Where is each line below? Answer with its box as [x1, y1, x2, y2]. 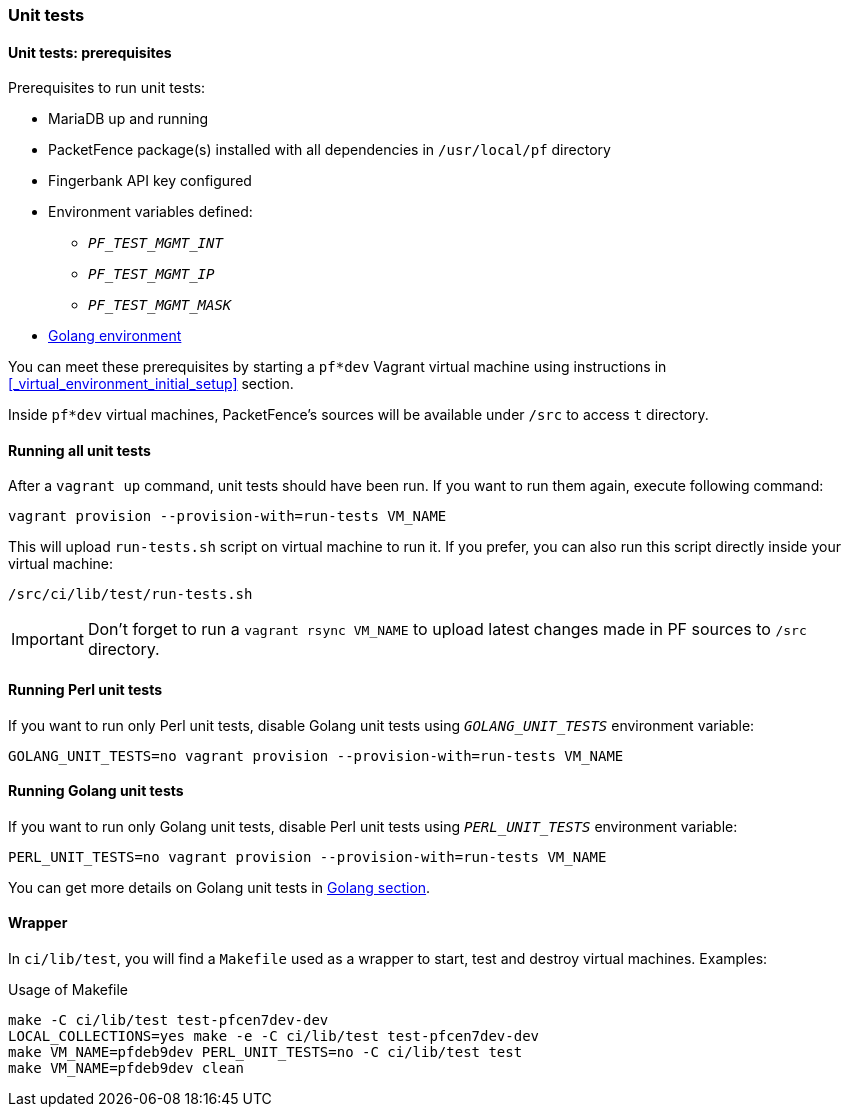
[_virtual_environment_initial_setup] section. [8, 375, 294, 393]
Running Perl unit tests [8, 681, 163, 699]
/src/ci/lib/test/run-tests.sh [8, 586, 253, 603]
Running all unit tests [8, 441, 151, 459]
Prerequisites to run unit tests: [8, 79, 206, 97]
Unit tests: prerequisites [8, 43, 172, 61]
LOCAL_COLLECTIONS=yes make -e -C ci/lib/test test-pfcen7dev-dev [8, 1028, 540, 1045]
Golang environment [48, 327, 182, 345]
